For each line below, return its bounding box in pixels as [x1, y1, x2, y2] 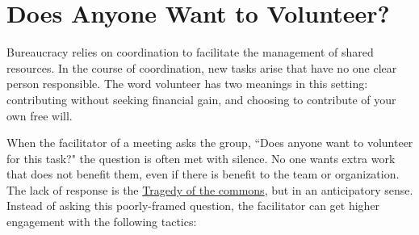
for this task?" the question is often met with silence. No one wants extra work [6, 149, 396, 166]
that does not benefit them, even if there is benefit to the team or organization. [6, 166, 400, 183]
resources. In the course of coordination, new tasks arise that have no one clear [6, 59, 397, 76]
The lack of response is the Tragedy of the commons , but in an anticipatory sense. [6, 181, 413, 198]
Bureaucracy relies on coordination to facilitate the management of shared [6, 44, 374, 61]
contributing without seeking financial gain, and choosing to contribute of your [6, 90, 396, 107]
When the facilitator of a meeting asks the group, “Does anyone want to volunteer [6, 134, 413, 151]
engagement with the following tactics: [6, 213, 197, 230]
